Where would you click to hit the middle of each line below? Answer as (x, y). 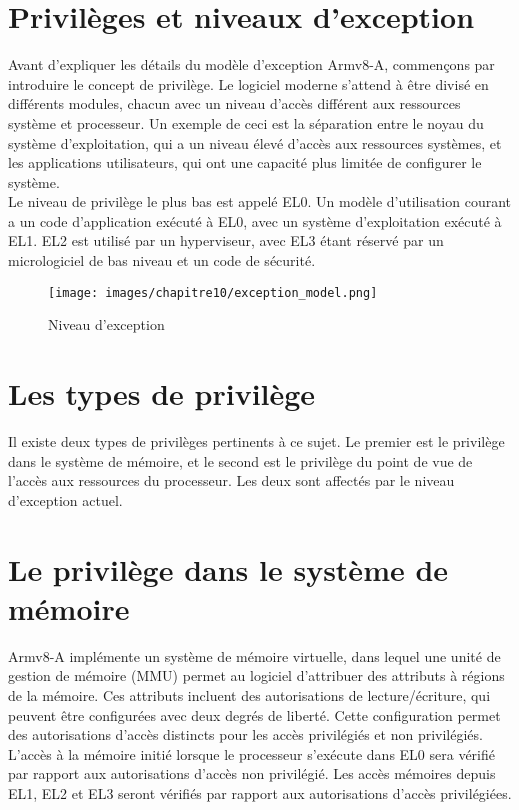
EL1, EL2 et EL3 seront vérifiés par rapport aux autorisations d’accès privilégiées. (260, 792)
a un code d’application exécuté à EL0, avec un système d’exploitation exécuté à (255, 220)
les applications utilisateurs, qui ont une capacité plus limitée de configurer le (245, 162)
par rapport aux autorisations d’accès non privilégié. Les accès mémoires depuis (252, 773)
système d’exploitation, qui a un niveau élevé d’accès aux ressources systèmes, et (255, 142)
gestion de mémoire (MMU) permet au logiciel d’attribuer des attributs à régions (256, 675)
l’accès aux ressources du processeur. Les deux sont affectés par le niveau (231, 480)
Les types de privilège (162, 393)
